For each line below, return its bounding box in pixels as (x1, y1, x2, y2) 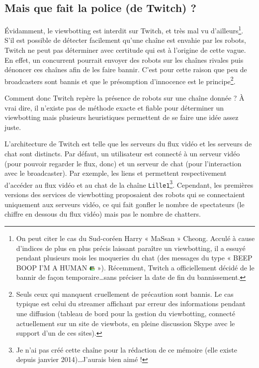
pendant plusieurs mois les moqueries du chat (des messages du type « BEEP (16, 252, 253, 263)
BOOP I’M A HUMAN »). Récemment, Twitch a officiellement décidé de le (16, 262, 255, 272)
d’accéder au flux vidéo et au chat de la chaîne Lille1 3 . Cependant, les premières (4, 178, 254, 190)
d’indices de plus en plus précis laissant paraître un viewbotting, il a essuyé (16, 243, 246, 253)
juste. (4, 122, 21, 132)
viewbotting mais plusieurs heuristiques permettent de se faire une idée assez (4, 112, 239, 123)
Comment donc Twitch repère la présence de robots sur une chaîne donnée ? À (4, 93, 245, 103)
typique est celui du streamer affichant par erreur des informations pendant (16, 298, 246, 309)
